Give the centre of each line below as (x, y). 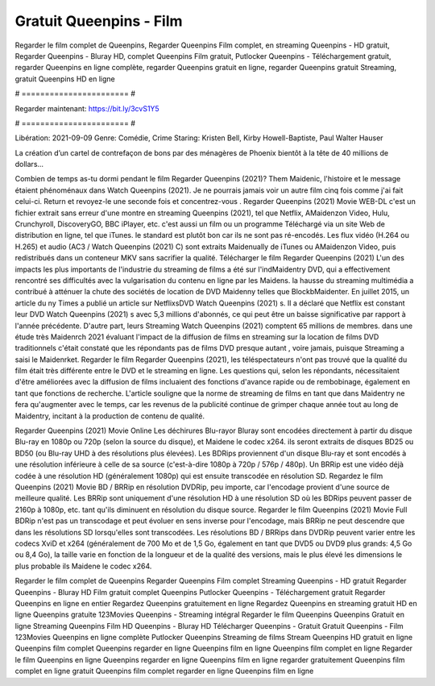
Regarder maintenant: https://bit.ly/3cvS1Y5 (87, 108)
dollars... (29, 164)
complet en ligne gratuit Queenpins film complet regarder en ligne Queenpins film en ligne (164, 671)
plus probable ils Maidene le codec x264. (83, 566)
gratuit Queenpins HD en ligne (65, 79)
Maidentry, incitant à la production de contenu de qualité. (110, 416)
